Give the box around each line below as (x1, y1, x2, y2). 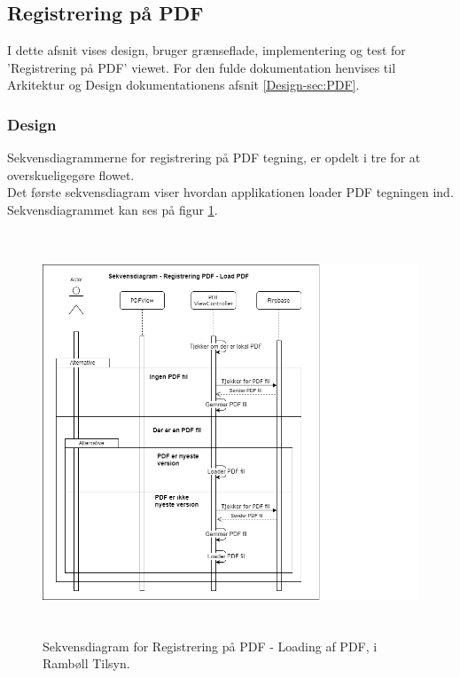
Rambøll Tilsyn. (43, 654, 130, 673)
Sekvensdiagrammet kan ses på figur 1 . (7, 200, 218, 218)
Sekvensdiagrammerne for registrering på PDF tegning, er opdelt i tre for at (7, 148, 421, 167)
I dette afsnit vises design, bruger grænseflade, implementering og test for (7, 41, 406, 59)
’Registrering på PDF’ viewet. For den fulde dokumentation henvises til (7, 58, 396, 76)
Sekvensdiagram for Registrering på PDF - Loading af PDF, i (43, 636, 378, 655)
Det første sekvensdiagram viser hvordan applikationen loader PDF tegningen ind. (7, 183, 454, 201)
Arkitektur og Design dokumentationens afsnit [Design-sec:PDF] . (7, 75, 360, 94)
